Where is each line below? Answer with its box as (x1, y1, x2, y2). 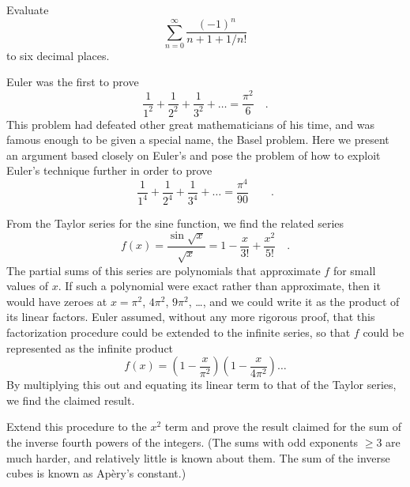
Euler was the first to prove (6, 74, 139, 90)
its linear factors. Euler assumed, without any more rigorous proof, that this (6, 308, 375, 325)
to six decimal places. (6, 47, 110, 63)
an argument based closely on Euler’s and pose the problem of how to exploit (6, 146, 381, 163)
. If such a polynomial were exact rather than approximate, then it (58, 277, 381, 294)
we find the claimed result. (6, 391, 135, 408)
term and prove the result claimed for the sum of (164, 418, 402, 435)
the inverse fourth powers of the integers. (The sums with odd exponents (6, 433, 359, 450)
